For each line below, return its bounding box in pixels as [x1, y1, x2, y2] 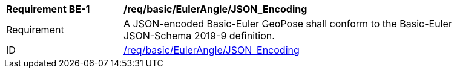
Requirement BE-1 [6, 3, 90, 15]
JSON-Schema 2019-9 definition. [123, 30, 275, 42]
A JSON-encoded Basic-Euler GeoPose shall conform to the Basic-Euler [123, 17, 452, 30]
